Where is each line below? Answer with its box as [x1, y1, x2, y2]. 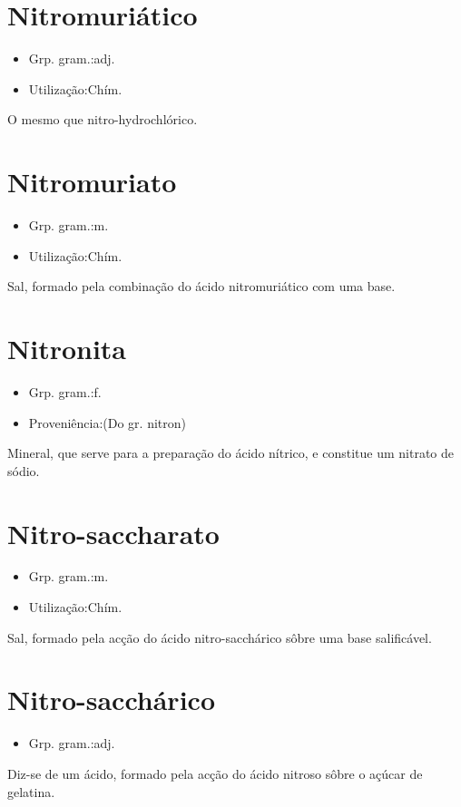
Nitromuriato [7, 163, 177, 200]
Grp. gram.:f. [28, 382, 102, 401]
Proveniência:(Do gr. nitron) [28, 413, 187, 432]
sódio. [7, 461, 40, 480]
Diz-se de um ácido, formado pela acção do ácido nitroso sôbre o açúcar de [7, 763, 423, 783]
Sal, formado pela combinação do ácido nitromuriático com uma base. [7, 277, 396, 296]
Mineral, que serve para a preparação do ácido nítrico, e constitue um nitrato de [7, 443, 454, 462]
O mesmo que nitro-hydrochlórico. [7, 110, 198, 129]
